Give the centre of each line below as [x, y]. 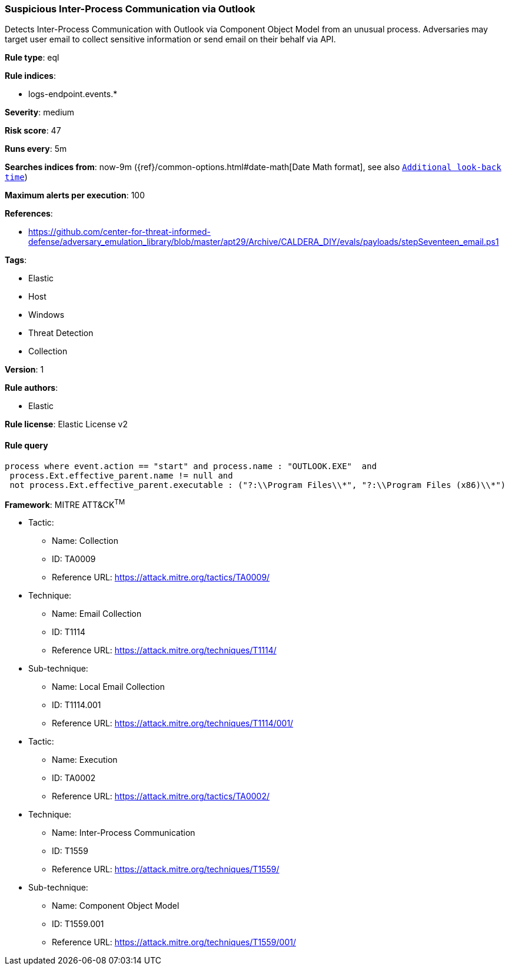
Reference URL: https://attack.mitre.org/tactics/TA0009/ [161, 577]
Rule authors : [31, 388]
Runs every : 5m [36, 149]
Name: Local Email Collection [108, 687]
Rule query [26, 445]
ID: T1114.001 [76, 705]
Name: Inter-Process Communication [124, 833]
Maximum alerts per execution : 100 [75, 195]
